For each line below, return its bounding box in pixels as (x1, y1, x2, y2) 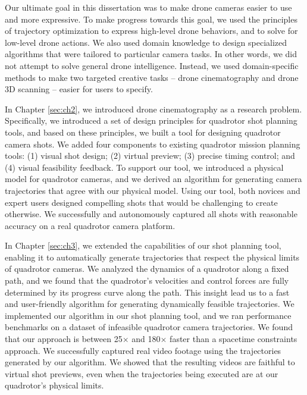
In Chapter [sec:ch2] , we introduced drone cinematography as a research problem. (5, 102, 302, 115)
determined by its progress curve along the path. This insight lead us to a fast (5, 286, 290, 298)
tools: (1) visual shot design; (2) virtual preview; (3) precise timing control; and (5, 149, 295, 162)
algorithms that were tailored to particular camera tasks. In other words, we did (5, 48, 297, 60)
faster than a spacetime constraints (170, 333, 297, 345)
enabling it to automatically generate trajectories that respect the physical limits (5, 250, 300, 263)
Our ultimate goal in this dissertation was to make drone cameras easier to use (5, 1, 292, 13)
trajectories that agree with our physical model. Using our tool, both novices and (5, 184, 300, 196)
